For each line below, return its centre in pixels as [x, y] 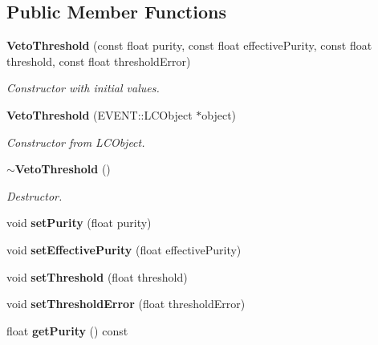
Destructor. [35, 195]
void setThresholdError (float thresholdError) [126, 304]
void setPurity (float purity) [79, 223]
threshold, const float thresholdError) [99, 61]
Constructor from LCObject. [76, 142]
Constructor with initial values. [83, 88]
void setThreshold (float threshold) [97, 276]
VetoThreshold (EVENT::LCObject [100, 114]
